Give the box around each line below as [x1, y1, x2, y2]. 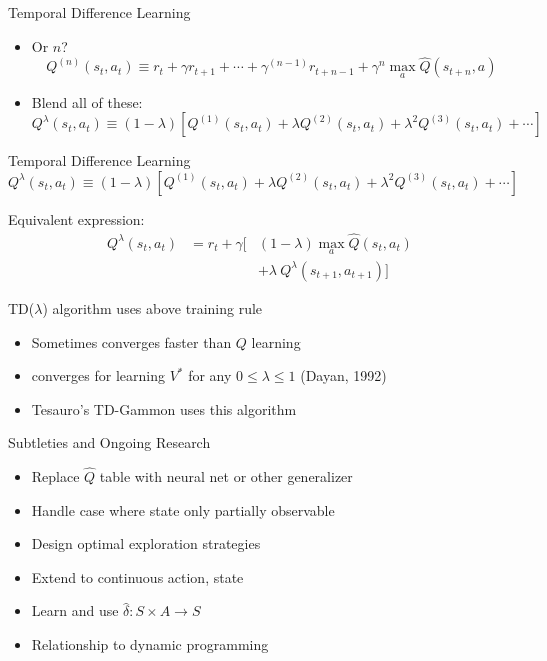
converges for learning [31, 365, 165, 386]
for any [188, 365, 232, 386]
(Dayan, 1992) [300, 365, 387, 386]
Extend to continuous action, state [31, 566, 244, 587]
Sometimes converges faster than [31, 331, 232, 352]
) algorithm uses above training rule [42, 297, 263, 318]
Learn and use [31, 600, 119, 621]
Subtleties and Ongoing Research [8, 432, 211, 453]
